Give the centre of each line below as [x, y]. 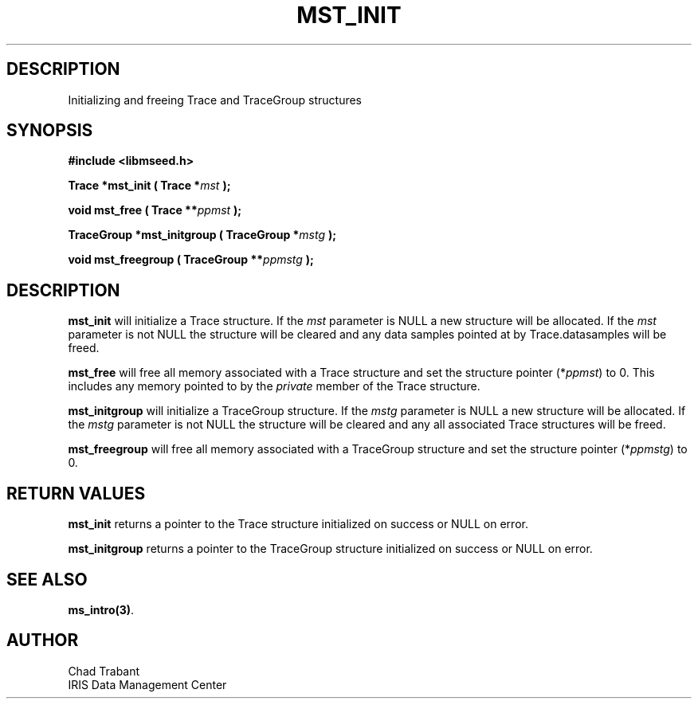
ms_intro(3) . [101, 609]
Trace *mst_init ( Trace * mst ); [149, 186]
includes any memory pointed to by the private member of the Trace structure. [274, 386]
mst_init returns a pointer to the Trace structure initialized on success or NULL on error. [298, 524]
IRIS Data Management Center [147, 684]
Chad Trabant [104, 671]
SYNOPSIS [50, 131]
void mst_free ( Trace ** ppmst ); [155, 210]
